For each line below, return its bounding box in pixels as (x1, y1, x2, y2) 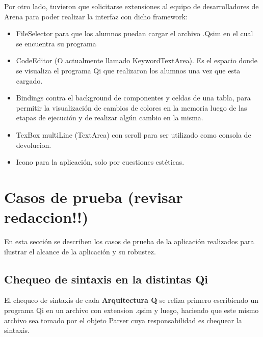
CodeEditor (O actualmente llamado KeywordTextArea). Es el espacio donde (16, 55, 257, 66)
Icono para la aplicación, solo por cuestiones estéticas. (16, 157, 185, 167)
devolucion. (16, 139, 51, 150)
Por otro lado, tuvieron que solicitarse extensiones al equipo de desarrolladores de (4, 1, 259, 11)
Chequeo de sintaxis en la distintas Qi (4, 271, 208, 287)
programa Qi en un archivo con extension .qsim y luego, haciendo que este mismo (4, 305, 259, 316)
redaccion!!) (4, 206, 89, 227)
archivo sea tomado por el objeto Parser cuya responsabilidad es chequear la (4, 315, 242, 325)
